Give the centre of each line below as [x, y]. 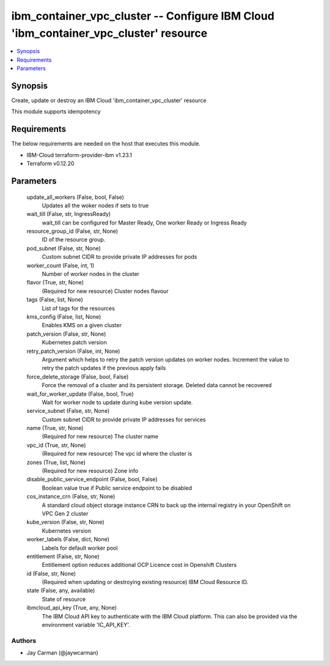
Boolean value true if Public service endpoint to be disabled [117, 488]
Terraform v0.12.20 [50, 164]
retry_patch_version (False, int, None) [73, 351]
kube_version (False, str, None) [65, 522]
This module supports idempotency [56, 112]
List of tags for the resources [79, 308]
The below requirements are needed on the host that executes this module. [106, 144]
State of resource [64, 599]
